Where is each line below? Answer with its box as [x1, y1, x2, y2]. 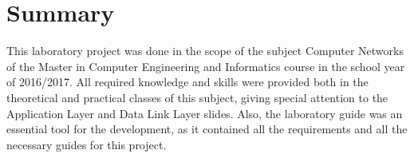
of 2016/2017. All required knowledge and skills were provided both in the [6, 73, 369, 90]
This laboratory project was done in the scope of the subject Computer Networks [6, 42, 404, 59]
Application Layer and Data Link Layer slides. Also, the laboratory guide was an [6, 105, 403, 121]
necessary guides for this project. [6, 136, 167, 152]
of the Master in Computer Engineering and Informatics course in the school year [6, 57, 405, 74]
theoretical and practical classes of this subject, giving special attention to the [6, 89, 388, 105]
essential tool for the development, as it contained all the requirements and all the [6, 120, 408, 137]
